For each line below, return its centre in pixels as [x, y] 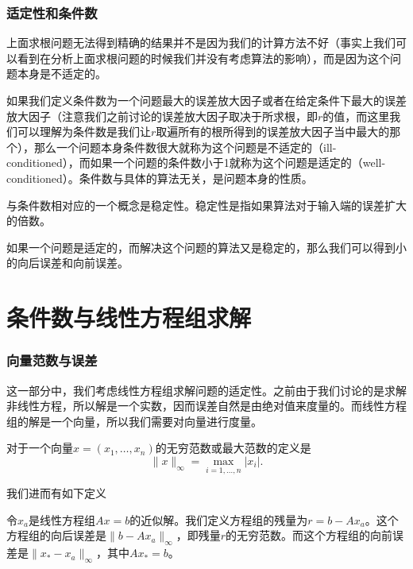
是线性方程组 [62, 519]
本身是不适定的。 [62, 74]
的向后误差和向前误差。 [68, 263]
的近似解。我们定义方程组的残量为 [219, 519]
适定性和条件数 [52, 12]
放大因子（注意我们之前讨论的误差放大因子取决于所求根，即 [162, 116]
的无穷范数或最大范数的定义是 [233, 448]
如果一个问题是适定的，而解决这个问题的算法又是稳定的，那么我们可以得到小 [206, 247]
